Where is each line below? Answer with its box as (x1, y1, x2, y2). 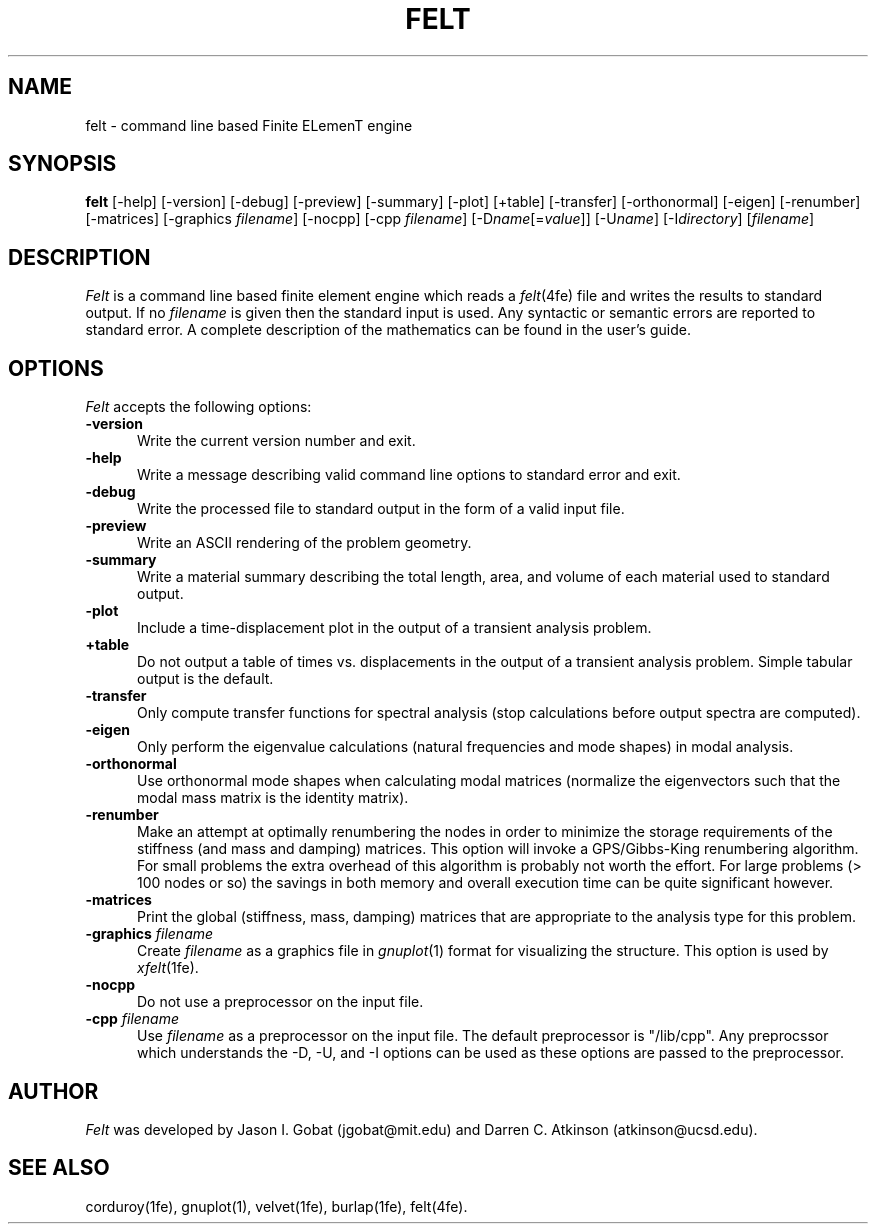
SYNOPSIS (8, 151, 117, 177)
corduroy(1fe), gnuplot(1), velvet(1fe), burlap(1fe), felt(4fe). (85, 1197, 468, 1215)
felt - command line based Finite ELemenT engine (85, 116, 413, 134)
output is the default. (137, 670, 274, 688)
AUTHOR (8, 1078, 99, 1104)
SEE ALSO (8, 1155, 110, 1181)
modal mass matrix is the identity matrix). (137, 789, 409, 807)
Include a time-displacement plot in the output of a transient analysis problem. (137, 619, 652, 637)
